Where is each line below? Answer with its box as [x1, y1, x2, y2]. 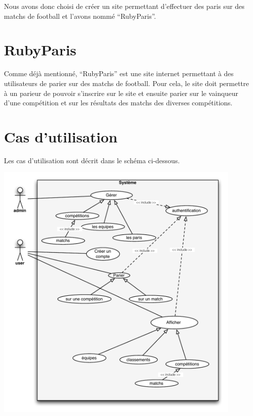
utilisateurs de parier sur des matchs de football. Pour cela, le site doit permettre [4, 78, 249, 88]
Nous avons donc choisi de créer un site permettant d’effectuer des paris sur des [4, 1, 245, 11]
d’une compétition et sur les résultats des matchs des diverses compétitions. [4, 97, 233, 108]
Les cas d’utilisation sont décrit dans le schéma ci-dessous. [4, 155, 180, 165]
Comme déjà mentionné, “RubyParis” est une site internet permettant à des [4, 68, 234, 79]
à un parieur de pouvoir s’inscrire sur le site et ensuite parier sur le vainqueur [4, 88, 238, 98]
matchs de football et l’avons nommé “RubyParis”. [4, 10, 156, 21]
